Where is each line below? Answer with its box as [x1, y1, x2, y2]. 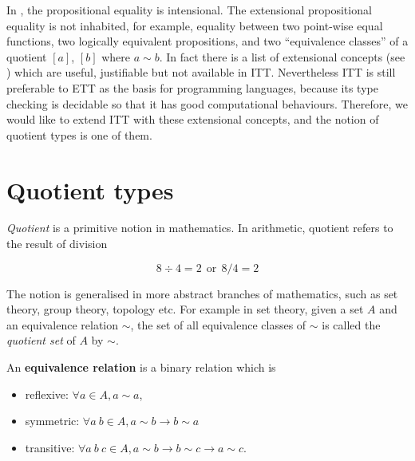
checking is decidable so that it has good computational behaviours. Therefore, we [6, 95, 408, 112]
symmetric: [25, 412, 80, 429]
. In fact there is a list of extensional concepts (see [159, 48, 405, 65]
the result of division [6, 235, 108, 252]
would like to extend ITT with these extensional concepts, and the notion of [6, 111, 379, 128]
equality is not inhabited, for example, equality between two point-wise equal [6, 17, 383, 33]
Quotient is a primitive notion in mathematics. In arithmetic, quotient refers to [6, 219, 393, 236]
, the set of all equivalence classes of [130, 316, 306, 333]
